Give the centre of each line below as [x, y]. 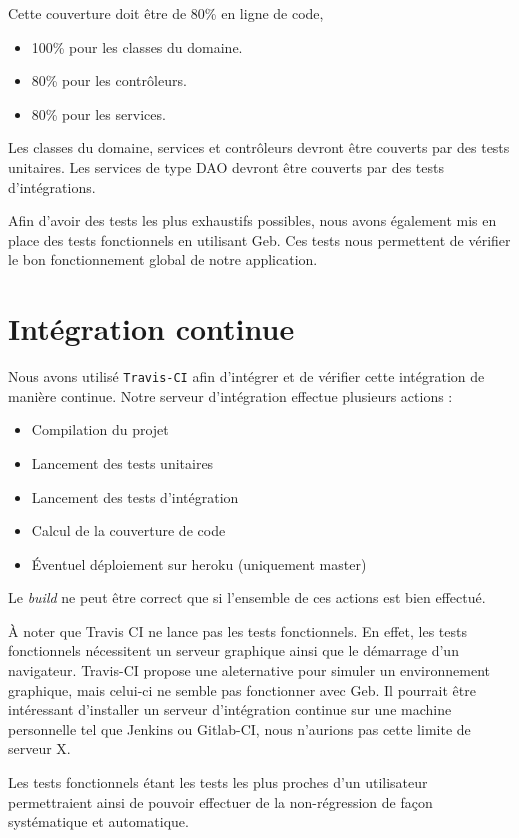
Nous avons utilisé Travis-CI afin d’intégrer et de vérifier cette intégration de [246, 376]
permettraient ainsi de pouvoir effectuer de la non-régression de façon [220, 801]
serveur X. [39, 748]
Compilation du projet [100, 429]
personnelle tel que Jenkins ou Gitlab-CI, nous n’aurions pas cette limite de [239, 728]
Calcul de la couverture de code [128, 530]
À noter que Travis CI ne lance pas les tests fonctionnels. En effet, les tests [237, 630]
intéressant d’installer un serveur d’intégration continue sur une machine [230, 709]
